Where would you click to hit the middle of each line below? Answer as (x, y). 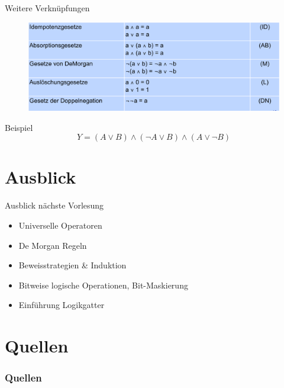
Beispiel (19, 127)
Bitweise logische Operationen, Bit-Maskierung (103, 285)
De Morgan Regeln (53, 245)
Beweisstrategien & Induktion (72, 265)
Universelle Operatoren (60, 225)
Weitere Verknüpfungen (47, 8)
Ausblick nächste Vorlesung (54, 205)
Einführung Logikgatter (62, 305)
